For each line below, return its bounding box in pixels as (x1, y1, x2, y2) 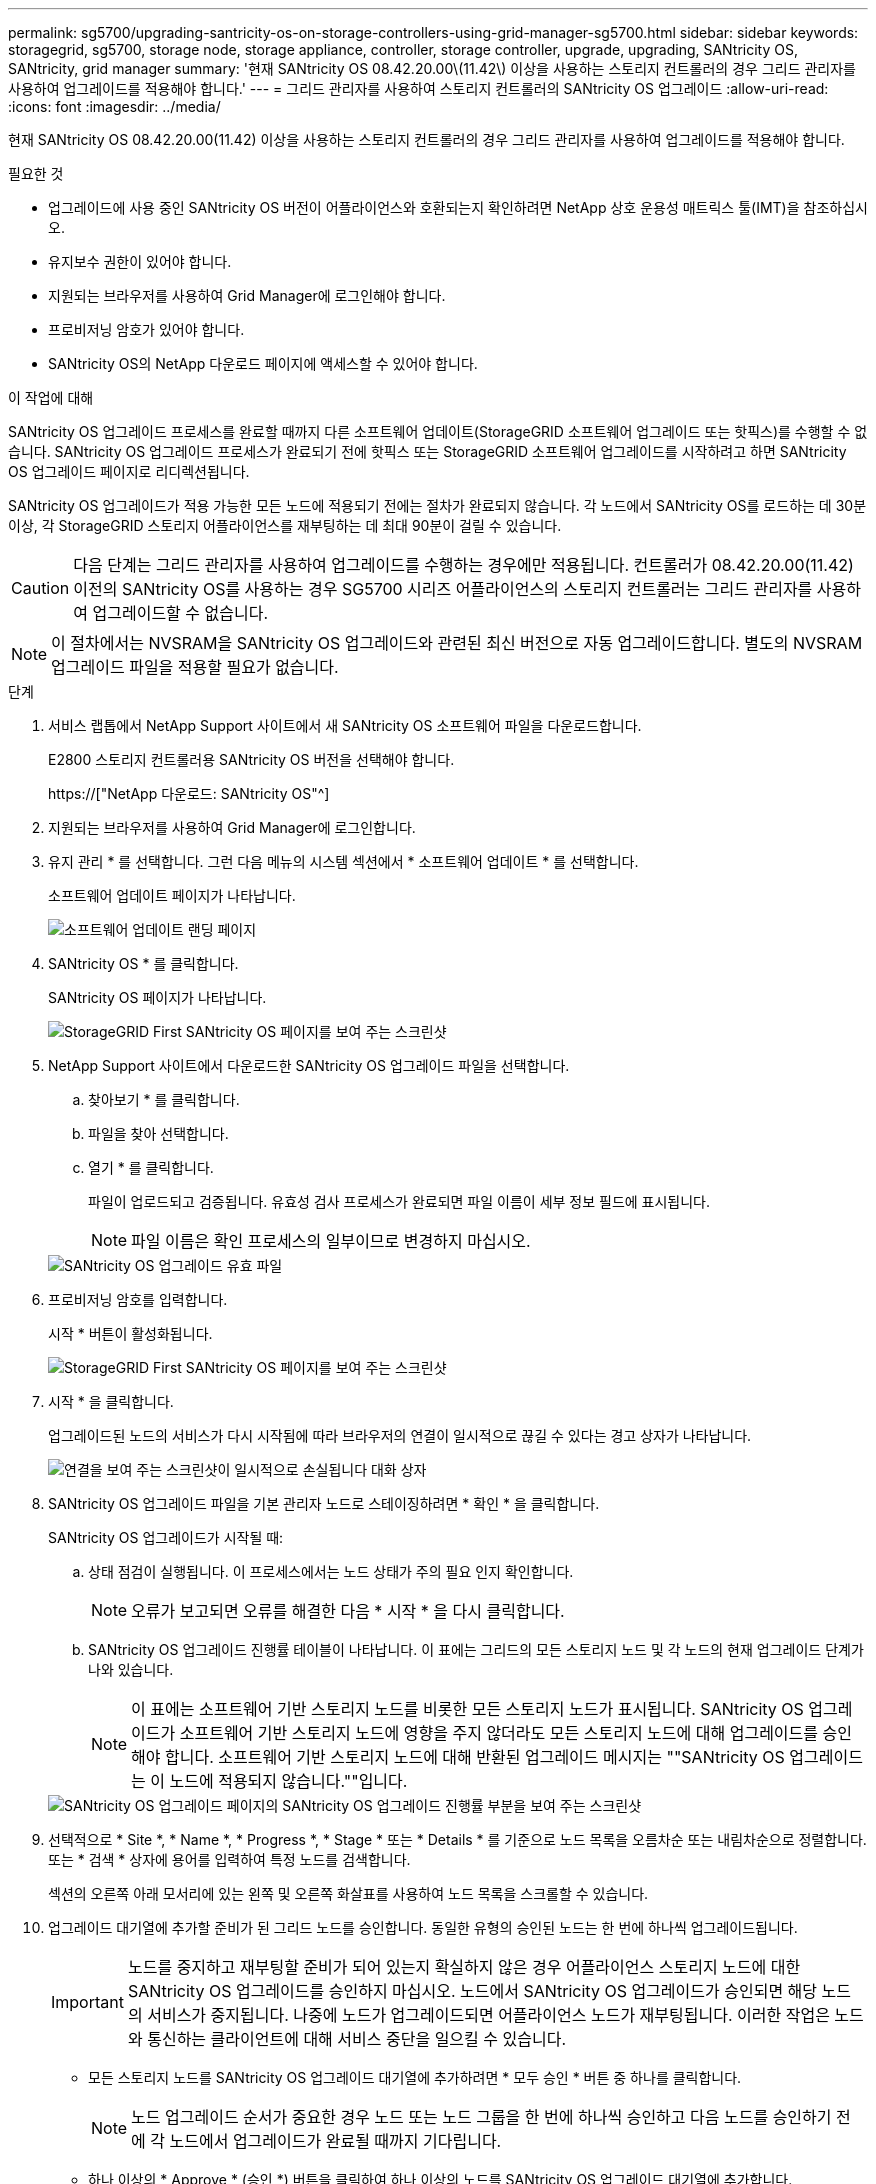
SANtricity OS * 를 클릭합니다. (48, 955, 239, 972)
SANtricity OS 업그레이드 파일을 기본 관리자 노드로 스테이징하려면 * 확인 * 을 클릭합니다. (48, 1495, 600, 1512)
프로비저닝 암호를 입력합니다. (48, 1291, 228, 1308)
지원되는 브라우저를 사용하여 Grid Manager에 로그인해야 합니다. (48, 287, 446, 304)
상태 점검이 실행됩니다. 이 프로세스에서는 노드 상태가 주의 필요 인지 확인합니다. (88, 1563, 574, 1580)
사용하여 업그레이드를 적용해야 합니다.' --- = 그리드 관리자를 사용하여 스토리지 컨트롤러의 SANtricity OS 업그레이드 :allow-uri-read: (8, 80, 829, 97)
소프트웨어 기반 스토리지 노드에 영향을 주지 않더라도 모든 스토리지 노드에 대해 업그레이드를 (179, 1723, 819, 1743)
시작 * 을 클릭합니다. (48, 1393, 174, 1410)
